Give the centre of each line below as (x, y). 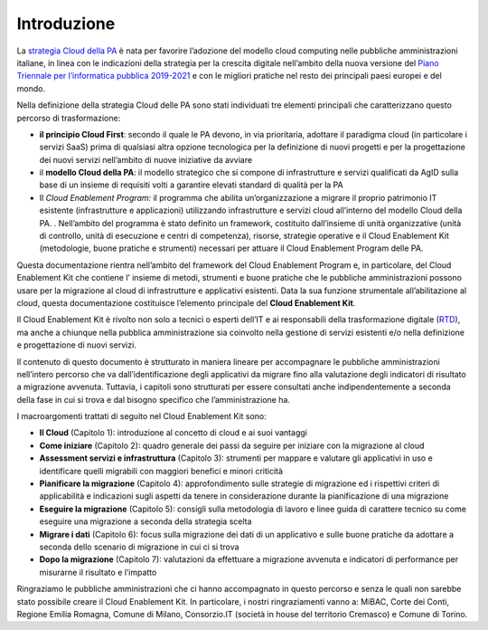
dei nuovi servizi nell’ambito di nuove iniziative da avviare (146, 159)
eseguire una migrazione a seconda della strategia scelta (145, 521)
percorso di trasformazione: (69, 118)
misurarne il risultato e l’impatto (98, 572)
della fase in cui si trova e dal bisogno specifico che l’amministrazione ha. (154, 399)
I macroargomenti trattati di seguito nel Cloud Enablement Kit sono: (141, 416)
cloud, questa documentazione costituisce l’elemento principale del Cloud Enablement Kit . (186, 302)
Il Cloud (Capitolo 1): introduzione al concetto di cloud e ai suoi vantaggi (173, 433)
